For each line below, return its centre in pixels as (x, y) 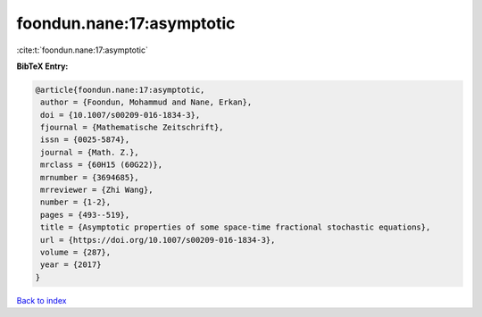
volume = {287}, (76, 252)
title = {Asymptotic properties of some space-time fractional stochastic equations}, (236, 227)
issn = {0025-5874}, (85, 140)
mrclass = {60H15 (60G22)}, (102, 165)
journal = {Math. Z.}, (90, 152)
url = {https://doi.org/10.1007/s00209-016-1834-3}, (158, 240)
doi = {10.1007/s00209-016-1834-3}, (120, 115)
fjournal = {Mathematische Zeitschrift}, (132, 128)
